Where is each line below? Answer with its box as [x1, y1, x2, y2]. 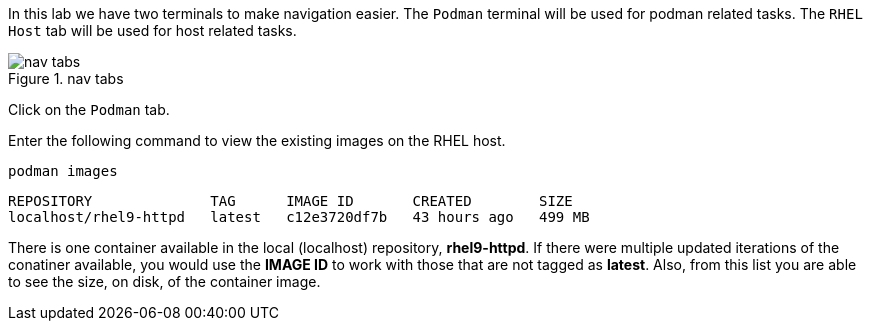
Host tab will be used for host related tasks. [8, 22, 297, 39]
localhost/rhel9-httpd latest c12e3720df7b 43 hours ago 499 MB [8, 209, 590, 225]
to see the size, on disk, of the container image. [8, 273, 321, 290]
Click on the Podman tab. [8, 101, 170, 118]
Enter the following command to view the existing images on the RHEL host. [8, 132, 506, 149]
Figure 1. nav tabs [8, 70, 124, 87]
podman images [8, 163, 118, 179]
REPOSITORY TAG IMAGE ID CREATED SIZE [8, 193, 573, 209]
